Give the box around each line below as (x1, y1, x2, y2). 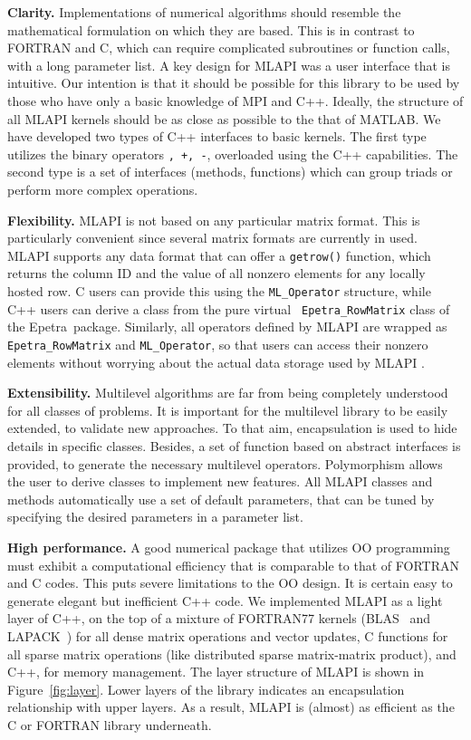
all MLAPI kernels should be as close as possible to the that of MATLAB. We (7, 109, 441, 128)
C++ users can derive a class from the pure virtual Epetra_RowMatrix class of (7, 299, 450, 318)
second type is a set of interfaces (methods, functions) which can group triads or (7, 162, 453, 181)
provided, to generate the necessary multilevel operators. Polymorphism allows (7, 454, 443, 473)
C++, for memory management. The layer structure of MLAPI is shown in (7, 662, 425, 681)
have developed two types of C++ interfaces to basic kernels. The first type (7, 127, 427, 146)
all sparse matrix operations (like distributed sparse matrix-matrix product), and (7, 644, 457, 663)
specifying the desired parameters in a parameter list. (7, 507, 303, 526)
